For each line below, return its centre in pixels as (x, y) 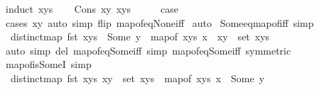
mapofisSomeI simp (48, 64)
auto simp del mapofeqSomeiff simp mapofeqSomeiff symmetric (148, 50)
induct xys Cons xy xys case (92, 9)
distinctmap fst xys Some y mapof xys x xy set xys (140, 36)
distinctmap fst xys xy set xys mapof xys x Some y (137, 78)
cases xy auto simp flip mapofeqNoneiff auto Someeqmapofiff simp (159, 22)
